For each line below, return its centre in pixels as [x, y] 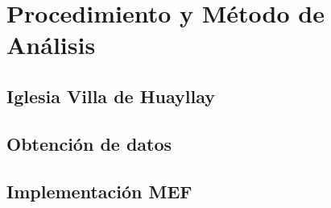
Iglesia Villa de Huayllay [111, 96]
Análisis [51, 45]
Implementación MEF [99, 191]
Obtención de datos [89, 143]
